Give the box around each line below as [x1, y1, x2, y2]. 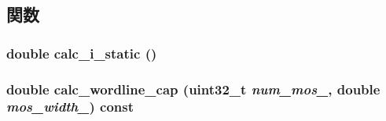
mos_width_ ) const [6, 97, 134, 116]
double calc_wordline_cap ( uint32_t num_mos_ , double [6, 79, 380, 98]
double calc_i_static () [6, 43, 157, 62]
